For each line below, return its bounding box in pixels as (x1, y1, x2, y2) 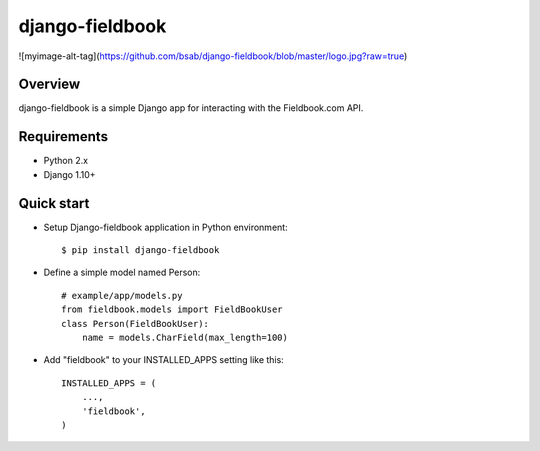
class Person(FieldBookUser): (61, 318, 210, 329)
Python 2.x (43, 155, 89, 167)
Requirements (18, 128, 109, 145)
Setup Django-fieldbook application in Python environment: (43, 221, 289, 233)
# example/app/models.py (61, 290, 183, 301)
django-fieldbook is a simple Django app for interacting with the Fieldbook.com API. (18, 102, 364, 114)
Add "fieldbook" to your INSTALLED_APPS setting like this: (43, 354, 284, 366)
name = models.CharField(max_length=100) (81, 332, 289, 343)
